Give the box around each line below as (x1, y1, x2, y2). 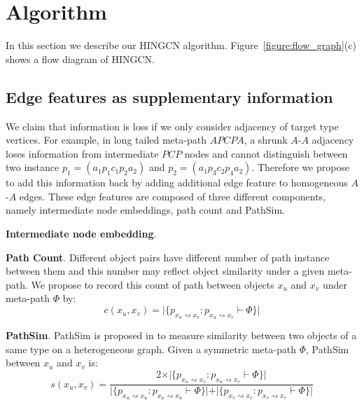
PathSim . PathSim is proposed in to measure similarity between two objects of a (6, 328, 357, 343)
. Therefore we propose (251, 160, 350, 174)
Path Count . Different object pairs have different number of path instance (6, 249, 330, 264)
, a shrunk (244, 132, 288, 147)
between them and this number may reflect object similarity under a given (6, 263, 325, 278)
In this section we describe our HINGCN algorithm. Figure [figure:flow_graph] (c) (6, 38, 356, 53)
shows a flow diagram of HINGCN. (6, 51, 155, 66)
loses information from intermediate (6, 146, 159, 160)
